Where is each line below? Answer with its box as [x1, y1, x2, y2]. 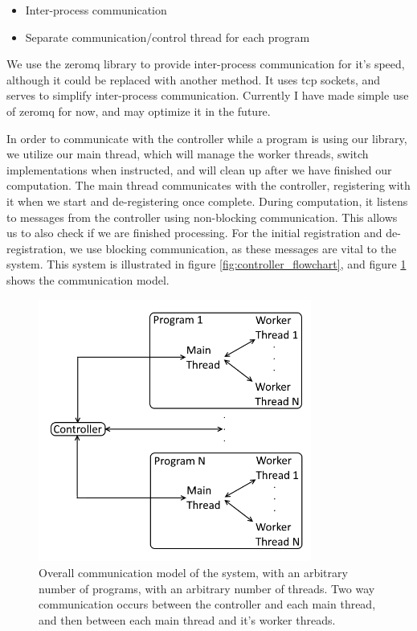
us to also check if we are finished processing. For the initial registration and [6, 224, 382, 241]
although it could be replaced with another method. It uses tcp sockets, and [6, 71, 381, 88]
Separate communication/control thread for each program [25, 28, 310, 45]
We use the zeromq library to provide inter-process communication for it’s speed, [6, 55, 405, 72]
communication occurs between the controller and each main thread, [39, 596, 376, 613]
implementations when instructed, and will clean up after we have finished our [6, 161, 392, 178]
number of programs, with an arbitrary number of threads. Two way [39, 580, 375, 596]
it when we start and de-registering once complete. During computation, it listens [6, 192, 408, 209]
